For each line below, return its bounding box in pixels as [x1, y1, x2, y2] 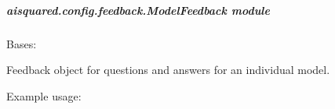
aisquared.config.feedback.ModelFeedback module [6, 2, 270, 18]
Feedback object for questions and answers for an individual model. [6, 62, 330, 78]
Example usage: [6, 87, 82, 104]
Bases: [6, 35, 37, 51]
